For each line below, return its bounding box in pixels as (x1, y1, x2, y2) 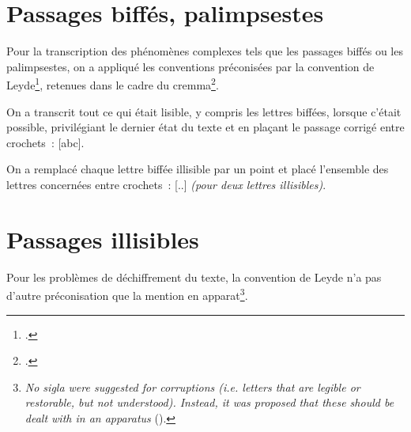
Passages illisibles (6, 222, 199, 255)
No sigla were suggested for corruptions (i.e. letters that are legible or (25, 378, 360, 395)
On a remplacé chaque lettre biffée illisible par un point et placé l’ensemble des (6, 161, 389, 177)
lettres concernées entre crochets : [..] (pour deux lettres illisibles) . (6, 176, 326, 192)
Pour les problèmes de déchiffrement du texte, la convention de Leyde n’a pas (6, 268, 382, 285)
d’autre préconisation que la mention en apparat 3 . (6, 285, 248, 303)
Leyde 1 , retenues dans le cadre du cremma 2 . (6, 74, 219, 93)
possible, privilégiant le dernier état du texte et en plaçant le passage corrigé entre (6, 119, 405, 135)
